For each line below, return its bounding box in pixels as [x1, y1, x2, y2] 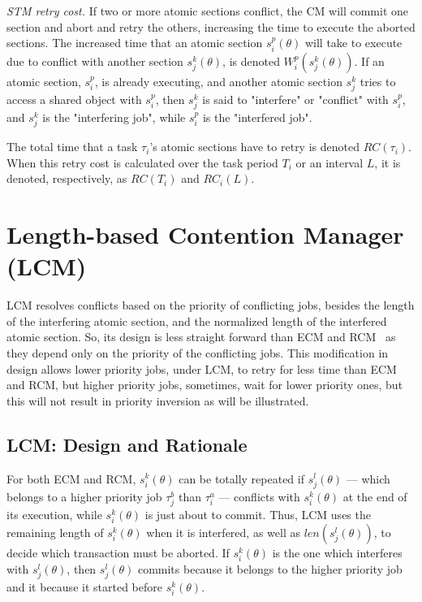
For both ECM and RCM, [6, 470, 136, 487]
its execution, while [6, 505, 102, 522]
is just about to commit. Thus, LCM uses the [144, 505, 371, 522]
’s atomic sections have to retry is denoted [149, 138, 360, 155]
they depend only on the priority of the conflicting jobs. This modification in [6, 344, 389, 361]
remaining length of [6, 524, 104, 540]
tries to [360, 72, 396, 89]
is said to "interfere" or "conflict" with [202, 90, 389, 107]
